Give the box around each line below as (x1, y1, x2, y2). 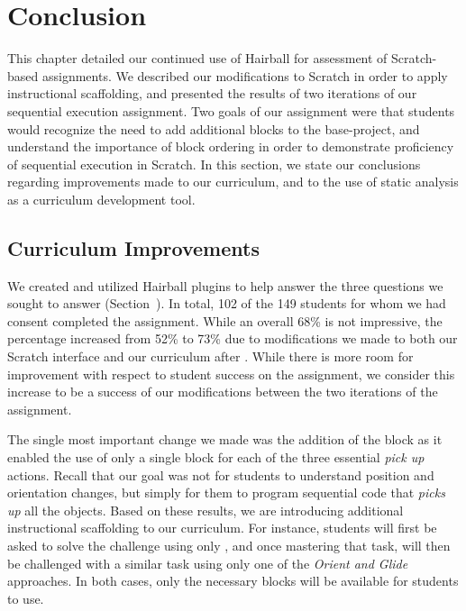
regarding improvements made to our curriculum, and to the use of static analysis (7, 172, 459, 191)
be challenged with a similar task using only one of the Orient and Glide (7, 553, 408, 572)
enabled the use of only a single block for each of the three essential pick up (7, 448, 425, 467)
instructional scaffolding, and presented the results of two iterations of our (7, 84, 417, 103)
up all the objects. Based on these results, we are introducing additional (7, 500, 404, 519)
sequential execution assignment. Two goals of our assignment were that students (7, 101, 455, 120)
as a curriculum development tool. (7, 189, 196, 208)
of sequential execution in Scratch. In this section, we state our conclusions (7, 154, 421, 173)
